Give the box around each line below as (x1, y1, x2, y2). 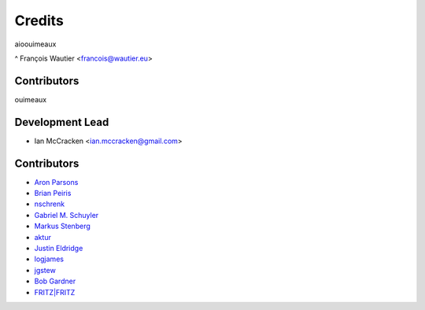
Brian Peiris (34, 189, 72, 198)
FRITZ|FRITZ (34, 287, 76, 297)
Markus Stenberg (34, 221, 91, 231)
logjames (34, 254, 65, 264)
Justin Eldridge (34, 244, 83, 253)
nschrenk (34, 199, 65, 209)
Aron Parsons (34, 177, 79, 186)
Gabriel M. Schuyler (34, 210, 99, 220)
